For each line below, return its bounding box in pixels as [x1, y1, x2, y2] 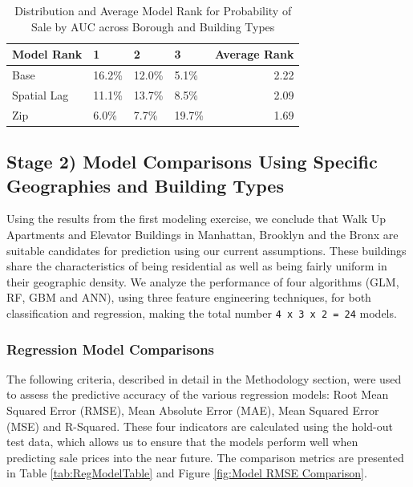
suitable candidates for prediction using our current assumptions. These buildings [6, 241, 407, 258]
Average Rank [214, 46, 294, 63]
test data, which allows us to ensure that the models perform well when [6, 433, 358, 450]
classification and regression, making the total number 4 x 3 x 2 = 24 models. [6, 304, 397, 321]
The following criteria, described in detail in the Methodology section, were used [6, 370, 402, 387]
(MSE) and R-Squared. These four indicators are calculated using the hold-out [6, 417, 393, 434]
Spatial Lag [12, 86, 69, 103]
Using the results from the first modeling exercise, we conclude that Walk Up [6, 210, 387, 227]
